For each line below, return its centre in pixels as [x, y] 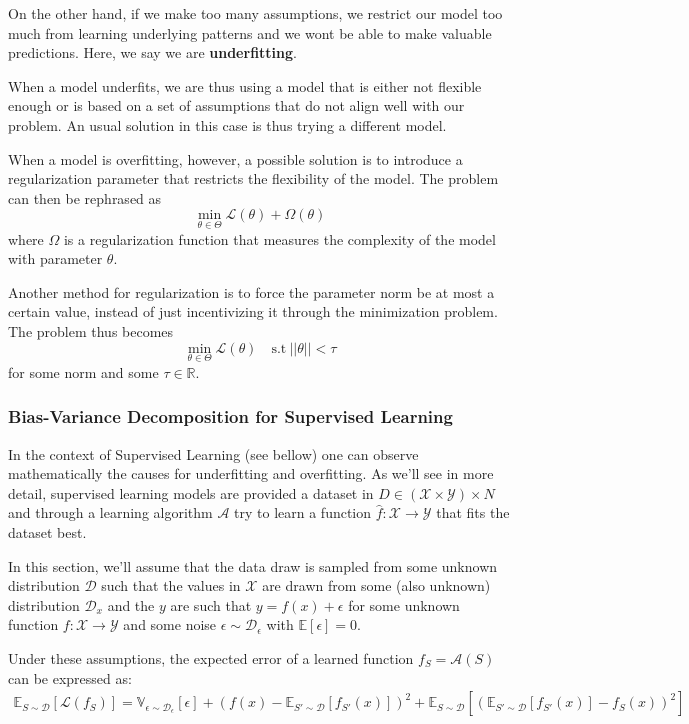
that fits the [473, 512]
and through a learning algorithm [110, 512]
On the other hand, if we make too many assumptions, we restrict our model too [255, 13]
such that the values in [171, 585]
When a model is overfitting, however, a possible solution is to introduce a [235, 158]
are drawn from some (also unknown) [376, 585]
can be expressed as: [70, 677]
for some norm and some [83, 371]
